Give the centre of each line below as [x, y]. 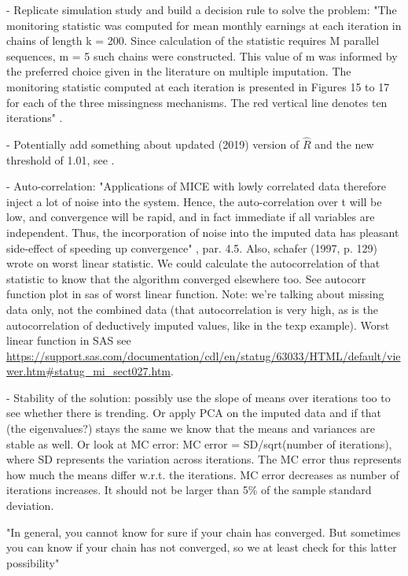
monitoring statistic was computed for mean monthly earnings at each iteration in [204, 25]
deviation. [30, 506]
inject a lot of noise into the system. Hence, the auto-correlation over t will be [194, 201]
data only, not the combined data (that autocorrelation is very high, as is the [192, 309]
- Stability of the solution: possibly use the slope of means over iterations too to [198, 397]
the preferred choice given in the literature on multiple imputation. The [179, 71]
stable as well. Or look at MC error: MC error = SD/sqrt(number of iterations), [199, 443]
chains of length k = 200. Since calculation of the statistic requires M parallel [193, 41]
